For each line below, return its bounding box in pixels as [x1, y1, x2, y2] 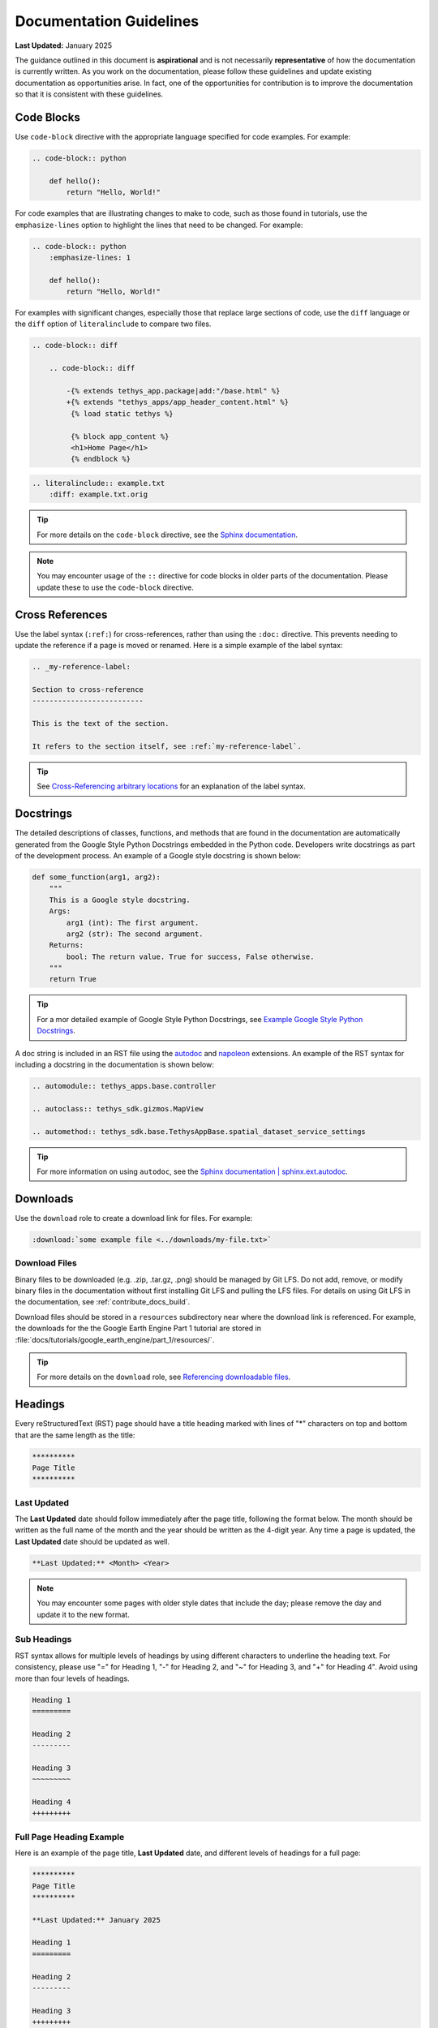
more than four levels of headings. [15, 1674, 130, 1683]
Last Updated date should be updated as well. [15, 1536, 170, 1546]
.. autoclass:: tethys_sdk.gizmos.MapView [32, 1104, 204, 1113]
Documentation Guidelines [15, 12, 200, 30]
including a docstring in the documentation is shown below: [15, 1059, 214, 1069]
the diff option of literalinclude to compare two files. [15, 319, 212, 329]
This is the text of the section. [32, 719, 170, 728]
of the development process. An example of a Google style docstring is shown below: [15, 850, 302, 860]
